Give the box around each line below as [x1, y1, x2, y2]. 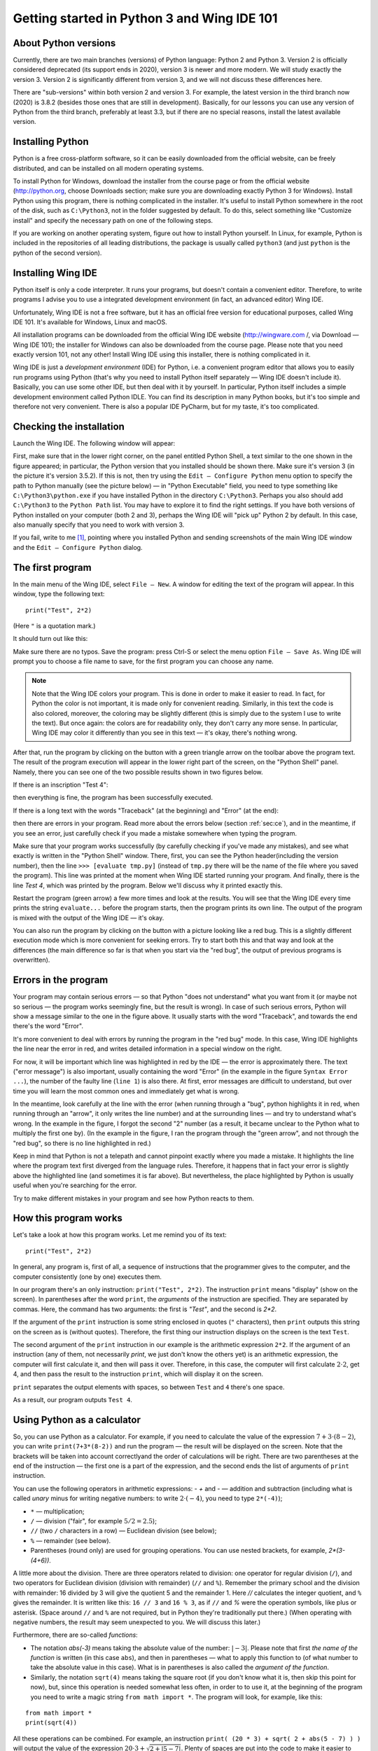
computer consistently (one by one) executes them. [13, 1272, 162, 1281]
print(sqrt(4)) [25, 1719, 78, 1726]
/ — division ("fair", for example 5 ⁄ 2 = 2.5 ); [30, 1516, 157, 1525]
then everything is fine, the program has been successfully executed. [13, 794, 213, 802]
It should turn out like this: [13, 635, 88, 643]
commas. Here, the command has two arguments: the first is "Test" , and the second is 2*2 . [13, 1305, 277, 1313]
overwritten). [13, 956, 50, 964]
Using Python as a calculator [13, 1413, 141, 1425]
